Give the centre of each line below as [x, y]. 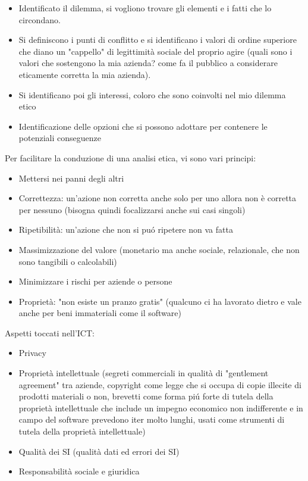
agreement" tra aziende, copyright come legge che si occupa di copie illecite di [160, 384]
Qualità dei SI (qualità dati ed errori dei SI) [99, 451]
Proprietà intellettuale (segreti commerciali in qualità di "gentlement [144, 373]
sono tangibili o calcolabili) [68, 261]
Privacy [32, 353]
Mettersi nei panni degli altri [71, 178]
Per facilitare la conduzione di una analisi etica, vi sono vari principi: [131, 157]
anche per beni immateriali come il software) [100, 313]
